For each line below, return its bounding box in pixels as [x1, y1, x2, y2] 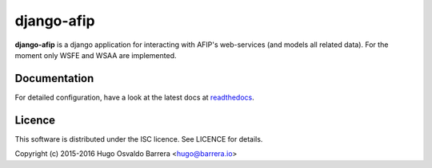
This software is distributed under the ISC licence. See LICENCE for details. [14, 134, 263, 143]
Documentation [14, 72, 94, 85]
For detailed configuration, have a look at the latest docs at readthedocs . [14, 92, 255, 102]
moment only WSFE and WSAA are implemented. [14, 50, 177, 60]
